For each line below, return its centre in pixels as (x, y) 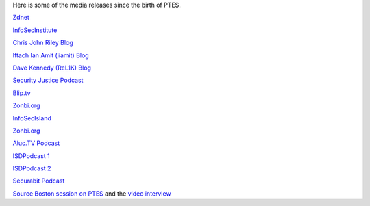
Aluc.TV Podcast (36, 143)
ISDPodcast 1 (32, 156)
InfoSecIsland (32, 118)
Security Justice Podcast (48, 80)
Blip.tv (22, 93)
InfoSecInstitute (35, 30)
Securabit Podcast (39, 181)
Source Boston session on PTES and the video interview (92, 193)
